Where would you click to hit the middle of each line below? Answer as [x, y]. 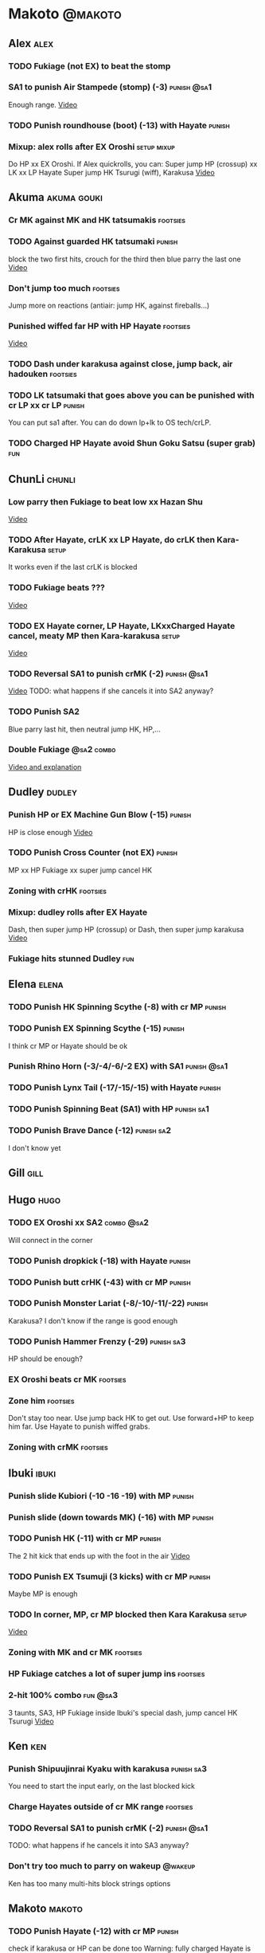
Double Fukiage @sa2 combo [62, 750]
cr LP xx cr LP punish [47, 406]
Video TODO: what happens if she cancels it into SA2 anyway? [111, 691]
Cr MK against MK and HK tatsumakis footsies [97, 220]
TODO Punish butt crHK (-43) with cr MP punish [99, 1282]
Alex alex [31, 43]
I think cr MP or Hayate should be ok [68, 1045]
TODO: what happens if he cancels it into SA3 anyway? [99, 1845]
